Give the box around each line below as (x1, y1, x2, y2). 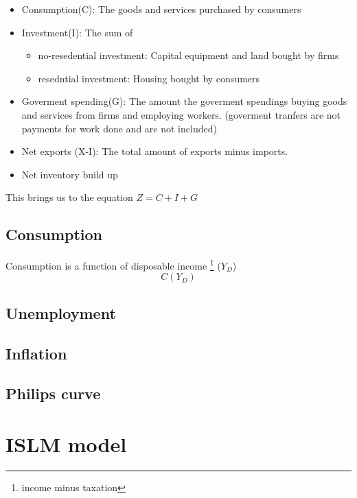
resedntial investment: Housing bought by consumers (38, 71, 260, 85)
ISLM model (5, 429, 127, 458)
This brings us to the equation (5, 190, 133, 204)
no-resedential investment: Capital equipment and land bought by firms (38, 48, 339, 62)
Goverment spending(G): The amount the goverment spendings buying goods (21, 94, 347, 108)
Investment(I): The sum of (21, 25, 133, 39)
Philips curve (5, 383, 101, 404)
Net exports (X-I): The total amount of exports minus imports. (21, 144, 288, 158)
